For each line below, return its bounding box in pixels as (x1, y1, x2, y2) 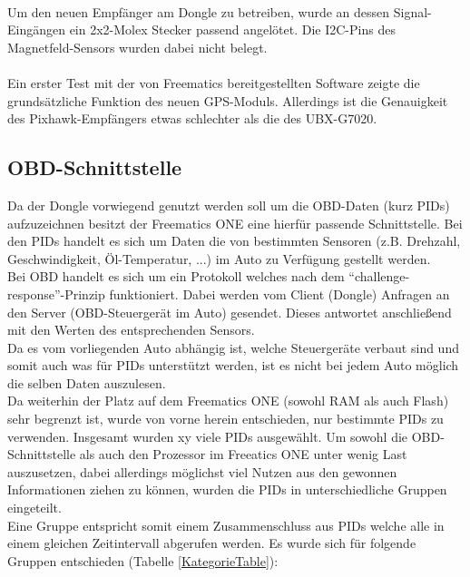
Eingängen (7, 20, 65, 39)
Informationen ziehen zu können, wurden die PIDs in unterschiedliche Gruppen (7, 480, 447, 499)
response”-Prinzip (7, 284, 105, 303)
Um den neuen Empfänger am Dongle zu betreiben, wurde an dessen (7, 2, 390, 21)
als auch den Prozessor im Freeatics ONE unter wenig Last (79, 445, 407, 464)
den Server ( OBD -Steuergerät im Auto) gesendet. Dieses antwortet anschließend (7, 302, 452, 321)
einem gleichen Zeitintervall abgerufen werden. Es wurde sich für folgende (7, 533, 416, 553)
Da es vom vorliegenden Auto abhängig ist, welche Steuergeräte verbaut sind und (7, 337, 459, 357)
